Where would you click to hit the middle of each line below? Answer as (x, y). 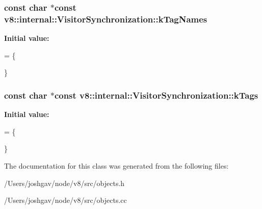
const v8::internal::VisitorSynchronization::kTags (156, 95)
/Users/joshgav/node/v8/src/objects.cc (65, 200)
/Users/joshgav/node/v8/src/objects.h (64, 183)
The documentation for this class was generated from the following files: (116, 165)
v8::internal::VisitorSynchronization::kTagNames (106, 19)
